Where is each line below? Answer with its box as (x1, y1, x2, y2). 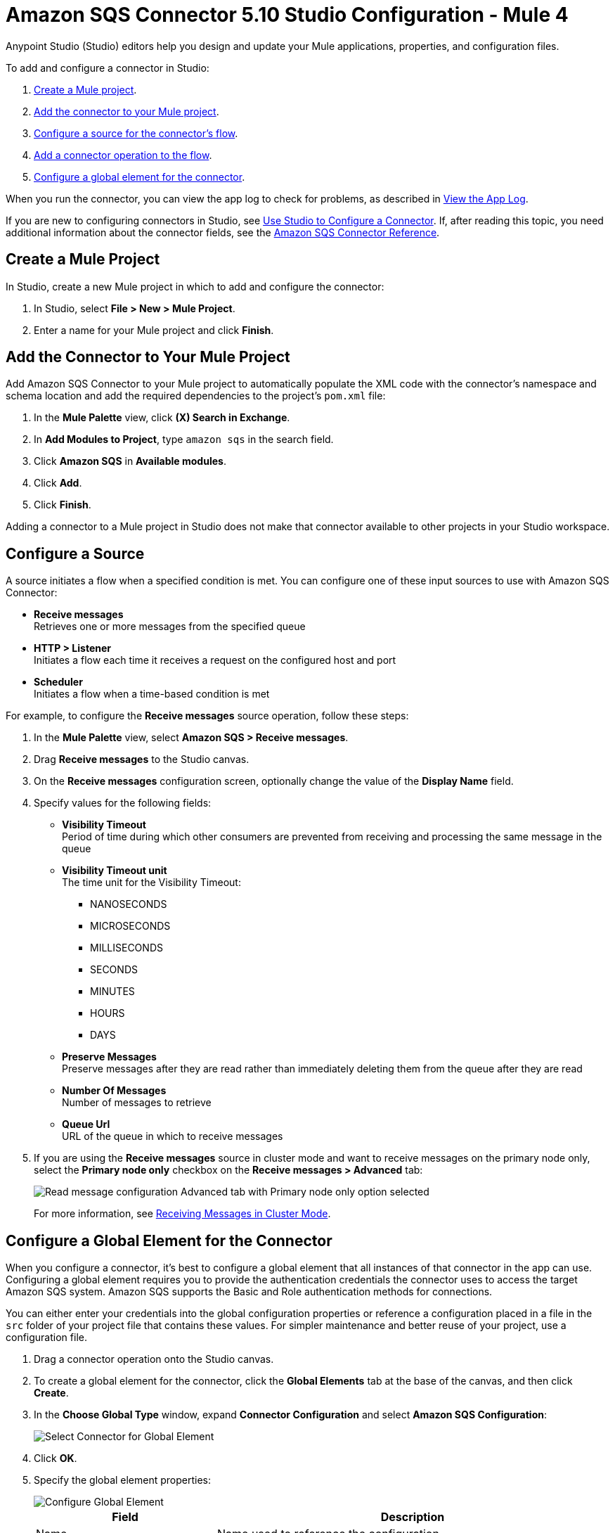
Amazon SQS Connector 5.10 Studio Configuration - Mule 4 (6, 3, 569, 27)
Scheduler (34, 676, 83, 688)
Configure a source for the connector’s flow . (34, 127, 238, 139)
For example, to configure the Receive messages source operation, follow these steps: (6, 710, 409, 722)
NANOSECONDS (90, 898, 167, 911)
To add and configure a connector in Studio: (6, 61, 209, 74)
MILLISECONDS (90, 942, 163, 954)
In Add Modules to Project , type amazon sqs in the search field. (34, 433, 334, 446)
